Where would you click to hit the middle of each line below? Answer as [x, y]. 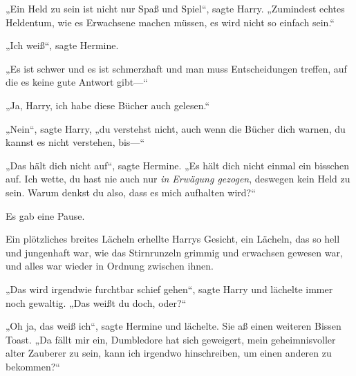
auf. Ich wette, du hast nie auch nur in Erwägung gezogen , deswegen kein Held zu [178, 179]
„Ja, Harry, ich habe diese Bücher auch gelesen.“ [108, 105]
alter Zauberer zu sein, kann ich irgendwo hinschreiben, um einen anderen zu [169, 353]
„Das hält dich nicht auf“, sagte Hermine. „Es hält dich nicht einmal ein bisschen [178, 165]
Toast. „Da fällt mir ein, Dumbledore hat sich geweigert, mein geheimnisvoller [171, 339]
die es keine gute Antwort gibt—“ [77, 82]
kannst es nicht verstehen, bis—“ [75, 142]
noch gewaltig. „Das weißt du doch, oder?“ [96, 302]
